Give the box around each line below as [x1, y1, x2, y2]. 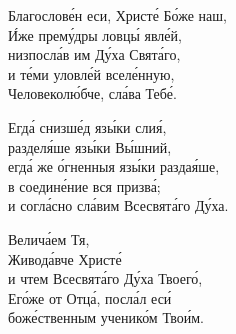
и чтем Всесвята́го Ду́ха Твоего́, [8, 268, 203, 289]
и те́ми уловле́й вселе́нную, [8, 63, 175, 84]
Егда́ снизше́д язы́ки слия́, [8, 116, 167, 137]
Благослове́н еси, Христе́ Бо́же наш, [8, 5, 227, 25]
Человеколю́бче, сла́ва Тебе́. [8, 83, 177, 104]
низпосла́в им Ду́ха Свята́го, [8, 44, 181, 65]
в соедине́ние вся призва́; [8, 175, 161, 196]
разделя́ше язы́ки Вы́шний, [8, 136, 172, 157]
